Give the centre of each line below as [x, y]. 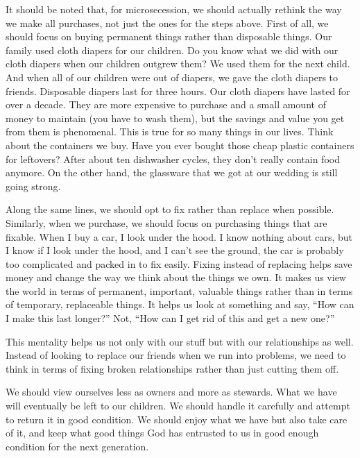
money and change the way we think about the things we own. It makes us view [176, 277]
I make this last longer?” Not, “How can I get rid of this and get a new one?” [170, 318]
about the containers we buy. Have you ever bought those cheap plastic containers [180, 145]
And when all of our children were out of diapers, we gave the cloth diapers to [172, 77]
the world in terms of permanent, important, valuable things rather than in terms [179, 290]
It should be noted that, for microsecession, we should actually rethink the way [174, 9]
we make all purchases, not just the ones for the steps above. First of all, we [167, 23]
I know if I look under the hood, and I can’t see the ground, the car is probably [175, 250]
